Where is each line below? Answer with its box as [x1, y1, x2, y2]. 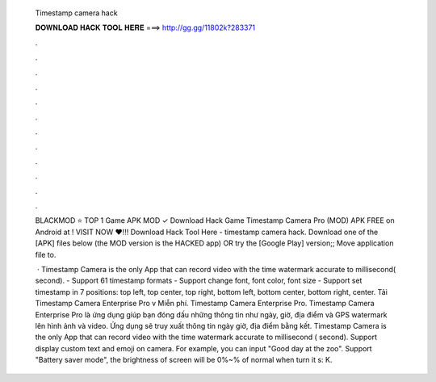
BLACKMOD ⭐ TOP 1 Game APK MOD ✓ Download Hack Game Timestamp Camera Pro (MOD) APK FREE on [35, 216, 395, 225]
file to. [35, 250, 57, 259]
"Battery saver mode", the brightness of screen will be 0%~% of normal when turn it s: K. [35, 355, 333, 365]
